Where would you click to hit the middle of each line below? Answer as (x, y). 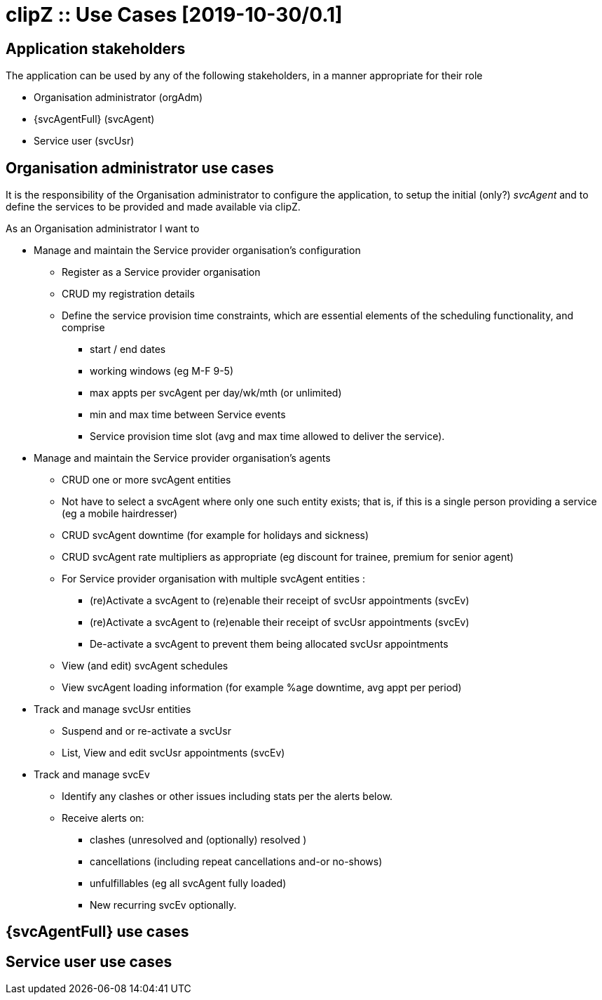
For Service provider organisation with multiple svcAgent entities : (214, 579)
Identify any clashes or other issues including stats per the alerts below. (227, 796)
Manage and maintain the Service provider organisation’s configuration (197, 251)
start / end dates (128, 349)
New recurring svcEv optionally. (163, 905)
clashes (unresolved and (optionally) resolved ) (198, 840)
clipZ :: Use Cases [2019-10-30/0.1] (174, 15)
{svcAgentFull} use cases (97, 932)
